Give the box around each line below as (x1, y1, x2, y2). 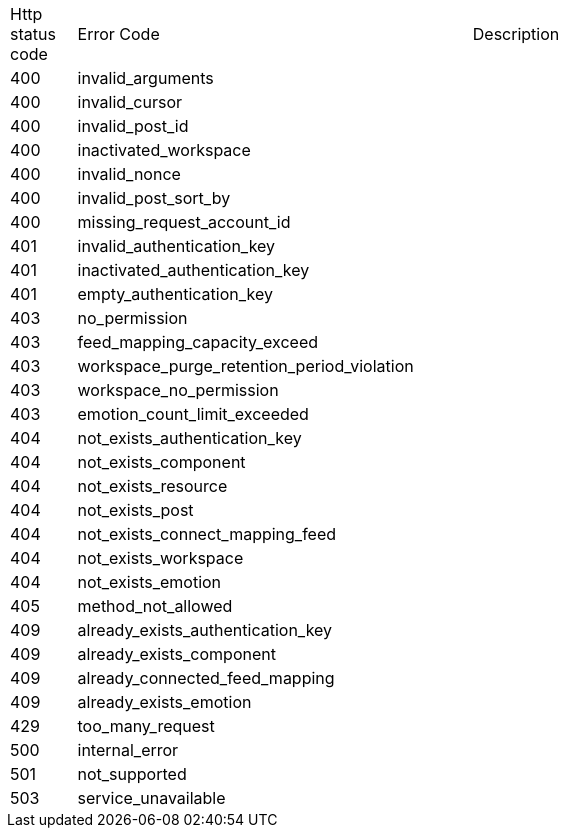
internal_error (77, 740, 179, 760)
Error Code (77, 24, 160, 44)
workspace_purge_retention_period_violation (77, 356, 414, 376)
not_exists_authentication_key (77, 428, 302, 448)
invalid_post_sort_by (77, 188, 231, 208)
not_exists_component (77, 452, 246, 472)
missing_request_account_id (77, 212, 291, 232)
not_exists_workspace (77, 548, 244, 568)
